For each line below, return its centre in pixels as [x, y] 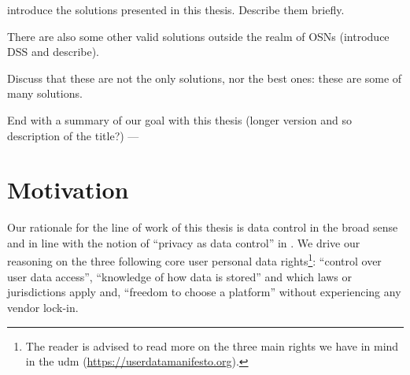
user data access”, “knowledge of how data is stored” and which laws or [180, 276]
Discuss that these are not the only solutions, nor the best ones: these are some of [205, 78]
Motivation [68, 189]
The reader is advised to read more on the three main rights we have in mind [212, 345]
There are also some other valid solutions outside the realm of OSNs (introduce [198, 36]
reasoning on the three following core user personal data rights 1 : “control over [194, 260]
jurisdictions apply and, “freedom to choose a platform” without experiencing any [204, 292]
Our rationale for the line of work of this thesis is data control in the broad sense [203, 227]
